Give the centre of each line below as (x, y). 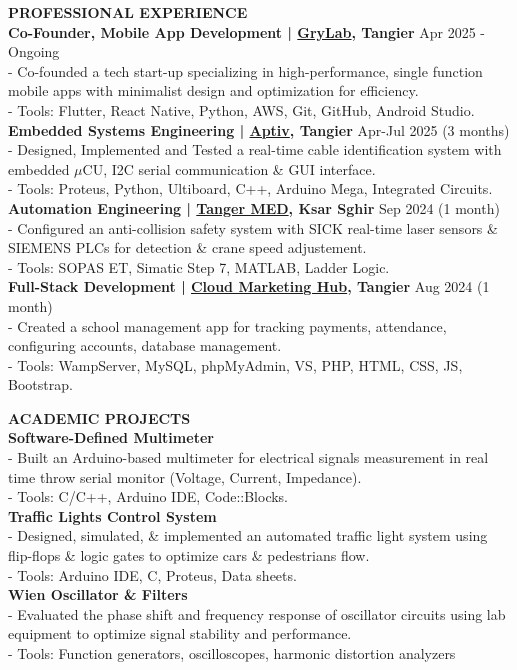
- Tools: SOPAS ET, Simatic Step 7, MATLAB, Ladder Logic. (199, 266)
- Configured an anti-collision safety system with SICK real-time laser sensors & (253, 227)
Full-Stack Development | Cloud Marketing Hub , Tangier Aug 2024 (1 (249, 286)
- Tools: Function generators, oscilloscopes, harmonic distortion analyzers (232, 653)
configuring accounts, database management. (145, 345)
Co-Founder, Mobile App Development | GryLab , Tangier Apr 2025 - (246, 31)
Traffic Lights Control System (112, 515)
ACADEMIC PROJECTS (99, 417)
